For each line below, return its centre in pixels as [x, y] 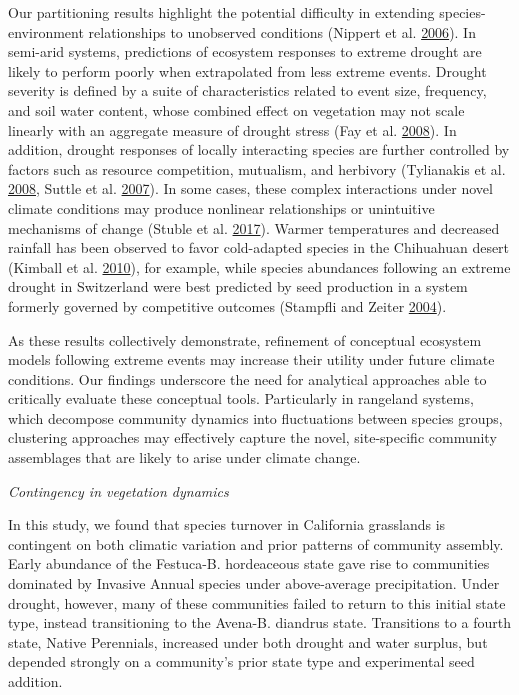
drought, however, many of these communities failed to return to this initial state [257, 602]
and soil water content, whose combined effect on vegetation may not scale [236, 109]
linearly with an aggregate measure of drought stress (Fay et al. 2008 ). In [232, 129]
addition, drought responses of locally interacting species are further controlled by [259, 149]
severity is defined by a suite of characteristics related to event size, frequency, [247, 90]
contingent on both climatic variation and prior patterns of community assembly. [256, 543]
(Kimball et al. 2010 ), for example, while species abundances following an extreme [259, 266]
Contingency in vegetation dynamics [118, 490]
